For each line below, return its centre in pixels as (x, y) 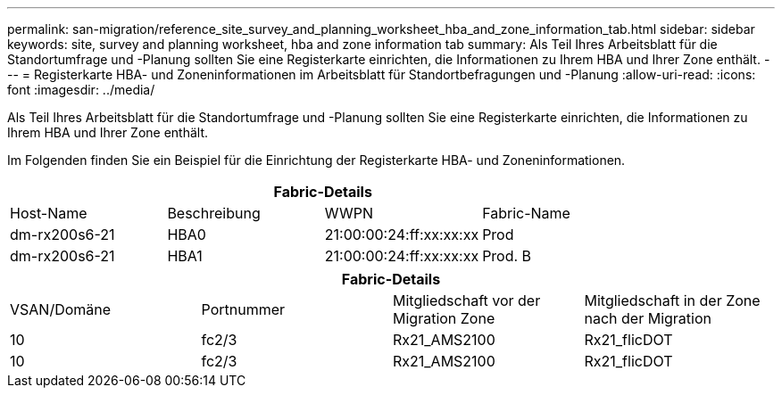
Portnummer (243, 309)
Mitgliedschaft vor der (467, 300)
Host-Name (49, 213)
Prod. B (507, 256)
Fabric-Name (526, 213)
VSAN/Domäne (61, 309)
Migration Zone (444, 318)
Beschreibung (214, 213)
